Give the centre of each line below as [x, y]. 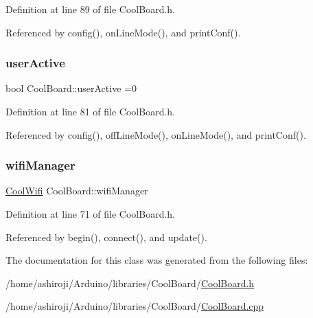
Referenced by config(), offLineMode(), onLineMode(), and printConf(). [156, 134]
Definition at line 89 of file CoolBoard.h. [91, 9]
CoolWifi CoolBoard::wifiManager [77, 191]
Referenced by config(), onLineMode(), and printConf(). [123, 32]
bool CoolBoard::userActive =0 [71, 88]
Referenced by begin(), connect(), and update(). [106, 237]
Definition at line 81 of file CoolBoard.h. [91, 111]
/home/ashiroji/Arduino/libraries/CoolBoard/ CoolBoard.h [130, 283]
